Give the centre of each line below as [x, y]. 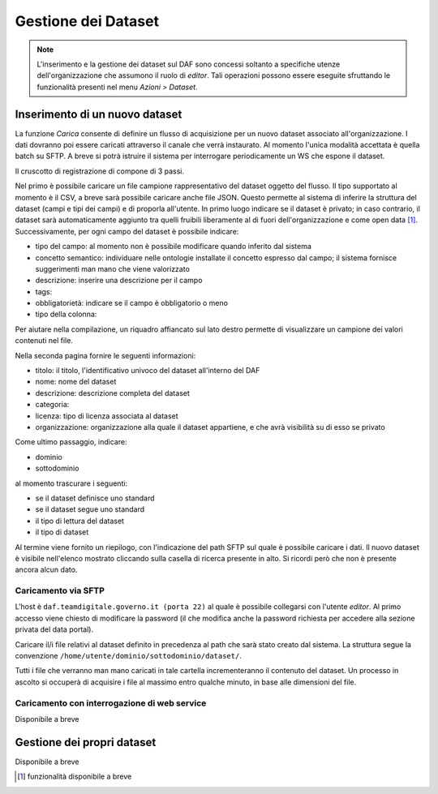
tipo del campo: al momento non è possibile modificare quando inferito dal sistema [174, 247]
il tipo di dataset [62, 532]
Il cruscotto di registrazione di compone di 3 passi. [99, 171]
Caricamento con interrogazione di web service [111, 703]
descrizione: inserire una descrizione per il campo [119, 281]
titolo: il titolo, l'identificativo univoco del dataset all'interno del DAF [148, 371]
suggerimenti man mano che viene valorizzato [113, 268]
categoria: [52, 405]
